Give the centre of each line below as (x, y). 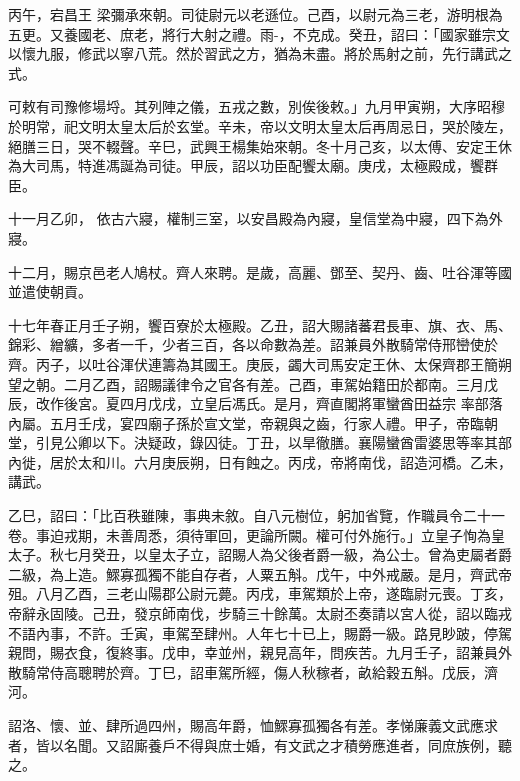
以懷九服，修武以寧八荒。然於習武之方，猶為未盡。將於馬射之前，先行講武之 (260, 53)
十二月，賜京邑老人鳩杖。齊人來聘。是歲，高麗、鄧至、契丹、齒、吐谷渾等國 (260, 271)
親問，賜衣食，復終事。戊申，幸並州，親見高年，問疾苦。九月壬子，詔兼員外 (260, 652)
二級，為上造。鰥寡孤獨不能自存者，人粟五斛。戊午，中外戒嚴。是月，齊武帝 (260, 573)
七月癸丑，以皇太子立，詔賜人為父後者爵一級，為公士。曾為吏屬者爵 (287, 554)
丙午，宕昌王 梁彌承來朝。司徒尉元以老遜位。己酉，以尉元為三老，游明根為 (255, 14)
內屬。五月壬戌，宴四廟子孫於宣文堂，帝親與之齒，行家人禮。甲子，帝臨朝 (253, 422)
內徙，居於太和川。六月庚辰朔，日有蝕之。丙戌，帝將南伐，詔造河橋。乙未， (260, 461)
